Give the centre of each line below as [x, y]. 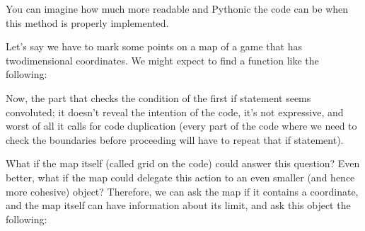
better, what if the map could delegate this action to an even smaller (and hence [180, 177]
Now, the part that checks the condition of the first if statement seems [158, 97]
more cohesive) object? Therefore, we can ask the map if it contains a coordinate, [182, 191]
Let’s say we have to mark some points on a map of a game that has [154, 46]
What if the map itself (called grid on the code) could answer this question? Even [183, 163]
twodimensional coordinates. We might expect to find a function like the [162, 60]
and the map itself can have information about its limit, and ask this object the [178, 205]
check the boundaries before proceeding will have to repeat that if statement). [175, 139]
